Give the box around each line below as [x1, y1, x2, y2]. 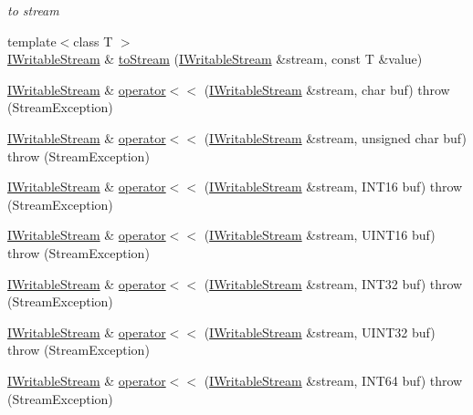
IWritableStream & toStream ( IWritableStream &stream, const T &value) [7, 49, 423, 68]
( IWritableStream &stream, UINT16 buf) [204, 225, 436, 244]
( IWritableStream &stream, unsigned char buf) [204, 128, 467, 147]
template [7, 31, 57, 50]
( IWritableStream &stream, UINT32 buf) [204, 322, 436, 341]
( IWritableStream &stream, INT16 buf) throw [204, 177, 463, 196]
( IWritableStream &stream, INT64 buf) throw [204, 370, 463, 389]
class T [73, 31, 113, 50]
